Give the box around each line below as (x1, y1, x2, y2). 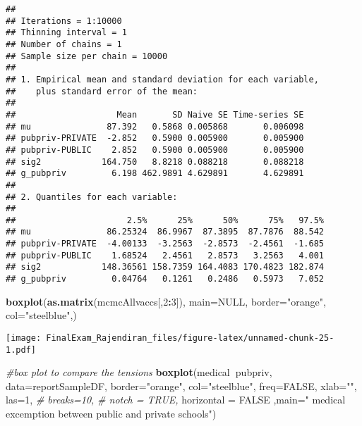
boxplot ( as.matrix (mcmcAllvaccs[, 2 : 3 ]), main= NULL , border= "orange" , (6, 294, 326, 308)
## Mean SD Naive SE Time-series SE (6, 109, 304, 120)
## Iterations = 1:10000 (6, 15, 122, 26)
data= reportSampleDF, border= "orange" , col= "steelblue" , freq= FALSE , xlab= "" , (6, 378, 357, 393)
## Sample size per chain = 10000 (6, 51, 168, 61)
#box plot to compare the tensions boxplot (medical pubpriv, (6, 365, 272, 380)
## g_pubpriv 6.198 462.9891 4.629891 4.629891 (6, 168, 304, 179)
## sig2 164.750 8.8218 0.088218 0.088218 (6, 156, 304, 167)
